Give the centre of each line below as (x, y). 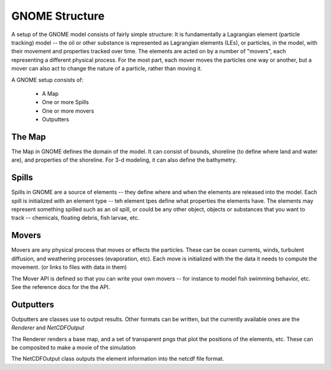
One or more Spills (65, 102)
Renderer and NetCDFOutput (48, 328)
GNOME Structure (58, 16)
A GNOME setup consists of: (48, 80)
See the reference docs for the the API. (61, 287)
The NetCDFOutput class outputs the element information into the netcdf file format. (118, 359)
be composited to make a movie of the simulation (74, 347)
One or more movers (68, 111)
